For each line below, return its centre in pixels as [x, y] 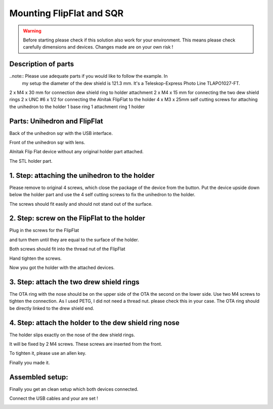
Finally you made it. [30, 362]
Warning [32, 31]
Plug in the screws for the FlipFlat [44, 231]
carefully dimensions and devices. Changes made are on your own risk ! [98, 47]
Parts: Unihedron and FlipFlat [56, 121]
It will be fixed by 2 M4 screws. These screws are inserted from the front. [86, 344]
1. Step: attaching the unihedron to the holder [82, 175]
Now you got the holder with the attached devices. [62, 267]
